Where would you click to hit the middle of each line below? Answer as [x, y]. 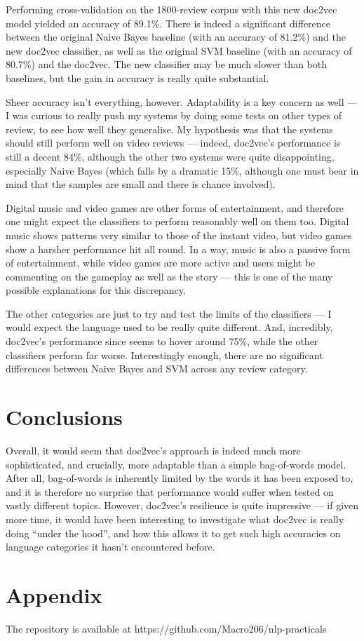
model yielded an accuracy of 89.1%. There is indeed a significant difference [168, 23]
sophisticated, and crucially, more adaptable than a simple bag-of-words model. [176, 464]
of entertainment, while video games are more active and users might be [161, 263]
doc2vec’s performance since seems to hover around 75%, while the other [162, 341]
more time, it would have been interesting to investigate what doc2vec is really [175, 519]
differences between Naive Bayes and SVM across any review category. [157, 369]
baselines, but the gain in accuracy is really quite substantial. [137, 77]
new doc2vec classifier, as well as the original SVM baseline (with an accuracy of [179, 50]
